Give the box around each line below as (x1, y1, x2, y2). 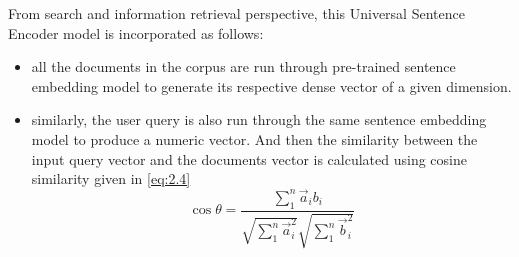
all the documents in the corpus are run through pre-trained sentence (31, 56, 456, 77)
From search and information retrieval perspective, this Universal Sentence (8, 3, 465, 23)
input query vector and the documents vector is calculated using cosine (31, 148, 467, 169)
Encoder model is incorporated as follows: (8, 22, 264, 43)
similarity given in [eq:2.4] (31, 168, 191, 189)
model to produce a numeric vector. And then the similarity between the (31, 128, 478, 149)
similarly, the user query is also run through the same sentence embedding (31, 109, 487, 130)
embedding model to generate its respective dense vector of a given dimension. (31, 75, 512, 96)
